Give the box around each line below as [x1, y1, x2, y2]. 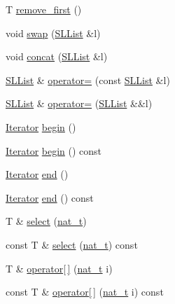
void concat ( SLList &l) [6, 49, 108, 64]
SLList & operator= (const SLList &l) [6, 72, 170, 87]
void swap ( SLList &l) [6, 25, 101, 40]
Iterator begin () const [6, 143, 102, 158]
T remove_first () [6, 2, 82, 16]
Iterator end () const [6, 190, 94, 205]
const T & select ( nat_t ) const [6, 237, 138, 251]
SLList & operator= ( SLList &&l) [6, 96, 153, 111]
